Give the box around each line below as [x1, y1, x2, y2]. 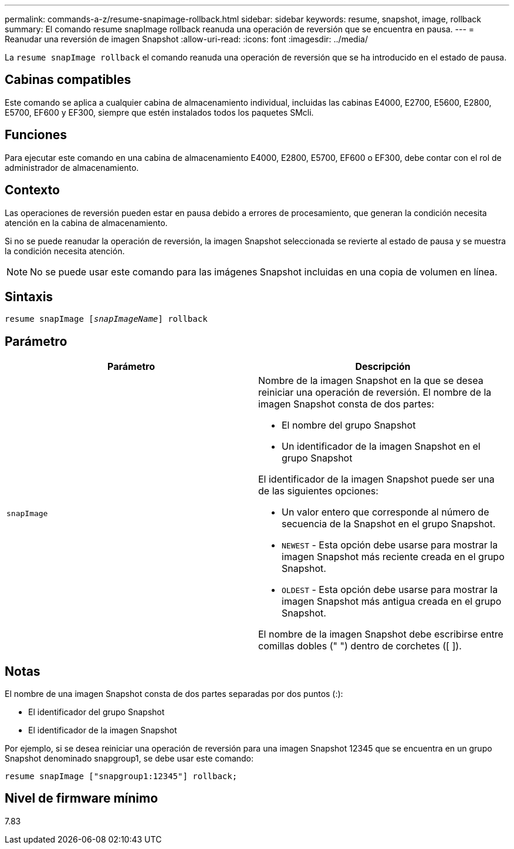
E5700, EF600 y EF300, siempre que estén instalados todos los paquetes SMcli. [5, 107, 314, 117]
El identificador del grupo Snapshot [28, 707, 165, 717]
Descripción [355, 361, 411, 373]
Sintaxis [5, 289, 53, 304]
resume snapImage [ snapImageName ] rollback [5, 314, 208, 324]
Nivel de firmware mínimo [5, 791, 158, 806]
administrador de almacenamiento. [5, 162, 139, 173]
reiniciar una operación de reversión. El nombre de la [258, 386, 492, 399]
